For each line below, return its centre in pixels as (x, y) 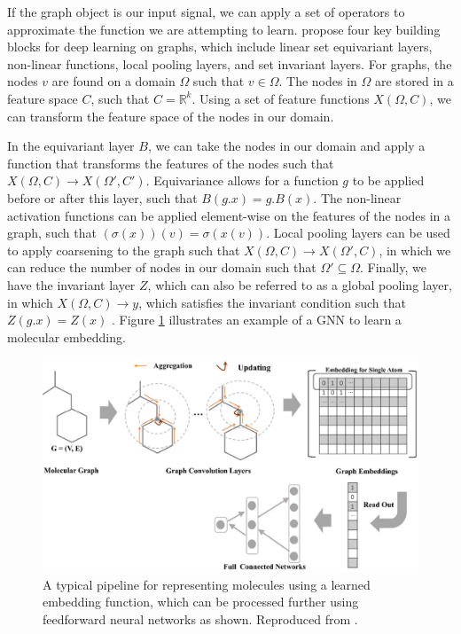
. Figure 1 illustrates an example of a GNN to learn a (257, 320)
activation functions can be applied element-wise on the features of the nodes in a (229, 215)
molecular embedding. (66, 337)
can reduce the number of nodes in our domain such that (162, 267)
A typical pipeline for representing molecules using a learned (207, 584)
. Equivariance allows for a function (242, 180)
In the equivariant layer (71, 146)
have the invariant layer (71, 284)
